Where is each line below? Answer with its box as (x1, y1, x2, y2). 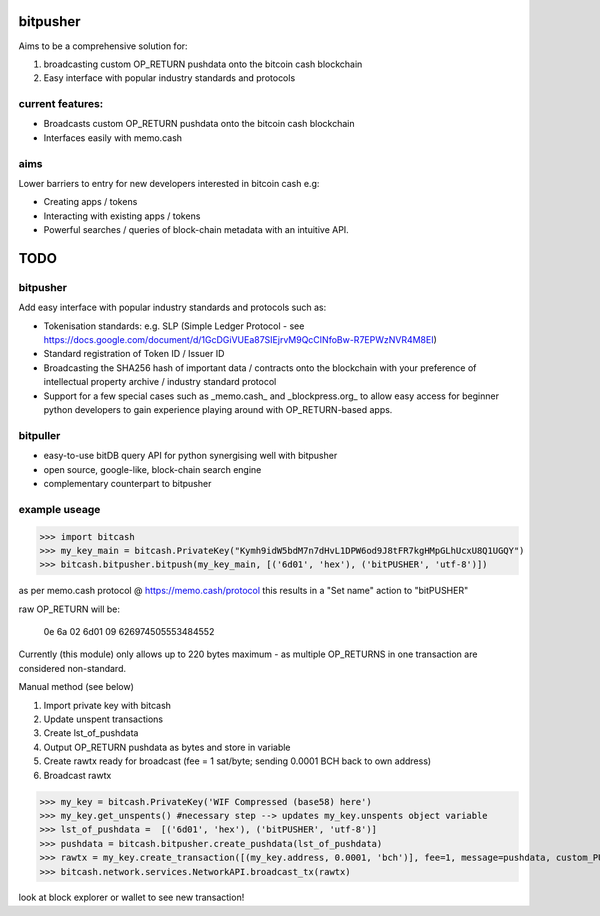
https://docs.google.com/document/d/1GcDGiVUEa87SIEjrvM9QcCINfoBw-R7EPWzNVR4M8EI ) (43, 334, 437, 346)
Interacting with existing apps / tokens (43, 210, 201, 222)
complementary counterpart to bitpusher (43, 477, 212, 489)
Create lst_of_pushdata (43, 727, 139, 739)
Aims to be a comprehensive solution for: (18, 40, 189, 52)
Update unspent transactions (43, 713, 164, 725)
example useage (18, 502, 101, 516)
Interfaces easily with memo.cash (43, 131, 183, 144)
